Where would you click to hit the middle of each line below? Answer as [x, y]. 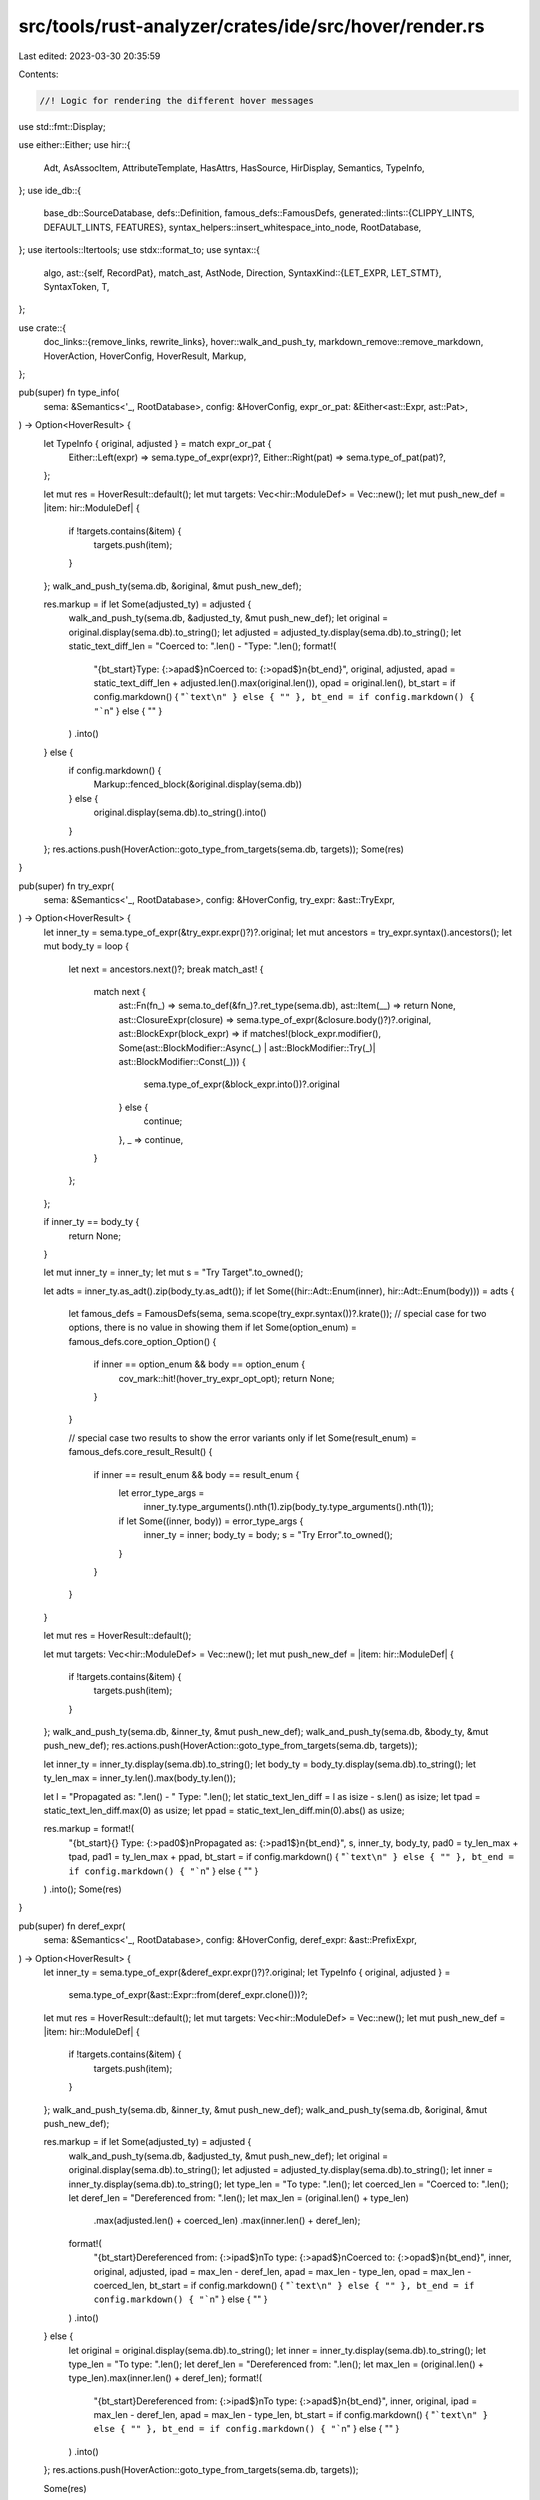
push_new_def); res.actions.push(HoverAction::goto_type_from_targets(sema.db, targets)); [231, 1746]
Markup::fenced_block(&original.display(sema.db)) [198, 784]
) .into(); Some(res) [82, 1889]
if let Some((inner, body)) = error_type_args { [211, 1521]
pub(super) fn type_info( [69, 392]
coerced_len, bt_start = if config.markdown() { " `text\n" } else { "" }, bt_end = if [284, 2285]
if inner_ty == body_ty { [91, 1222]
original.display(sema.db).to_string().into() [180, 812]
